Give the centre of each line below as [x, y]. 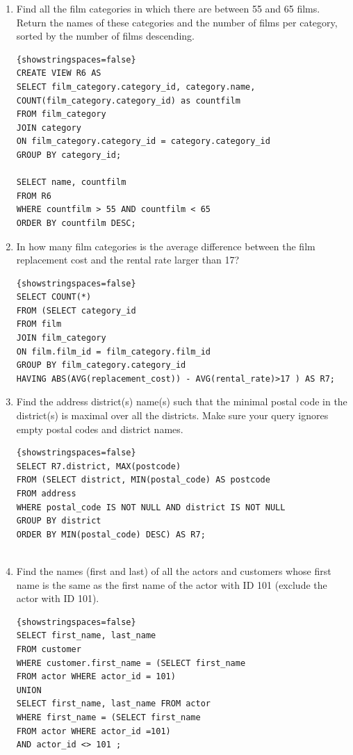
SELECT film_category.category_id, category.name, [136, 87]
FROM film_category [61, 114]
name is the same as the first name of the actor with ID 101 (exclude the [172, 584]
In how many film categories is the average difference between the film [166, 246]
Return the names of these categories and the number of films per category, [177, 22]
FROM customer [49, 649]
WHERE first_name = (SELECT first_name [108, 717]
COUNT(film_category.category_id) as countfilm [128, 100]
